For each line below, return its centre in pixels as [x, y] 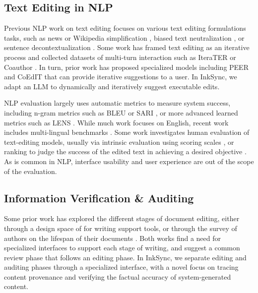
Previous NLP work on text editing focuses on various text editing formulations [125, 28]
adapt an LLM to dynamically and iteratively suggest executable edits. [112, 86]
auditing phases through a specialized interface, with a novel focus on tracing [121, 267]
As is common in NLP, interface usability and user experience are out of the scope [129, 161]
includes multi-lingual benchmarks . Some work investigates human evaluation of [127, 132]
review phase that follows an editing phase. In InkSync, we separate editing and [125, 257]
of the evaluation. [31, 171]
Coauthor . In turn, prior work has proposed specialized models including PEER [126, 67]
